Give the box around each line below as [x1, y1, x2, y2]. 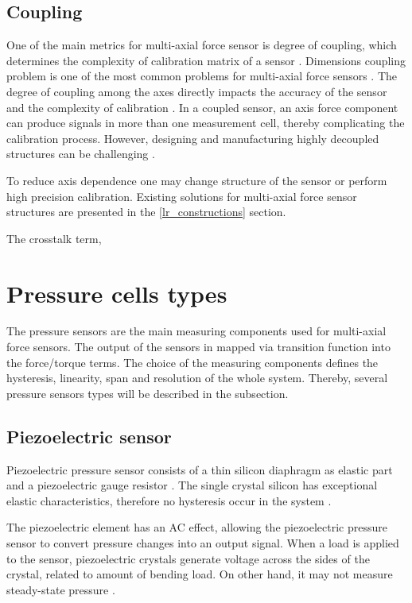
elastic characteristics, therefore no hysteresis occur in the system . [6, 492, 332, 508]
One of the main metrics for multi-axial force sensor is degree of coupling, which [6, 37, 397, 53]
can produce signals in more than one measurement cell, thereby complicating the [6, 114, 405, 131]
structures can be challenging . [6, 145, 155, 162]
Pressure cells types [6, 276, 227, 309]
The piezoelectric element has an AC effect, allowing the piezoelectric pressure [6, 519, 388, 535]
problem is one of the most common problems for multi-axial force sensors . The [6, 68, 398, 84]
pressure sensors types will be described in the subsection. [6, 385, 289, 401]
